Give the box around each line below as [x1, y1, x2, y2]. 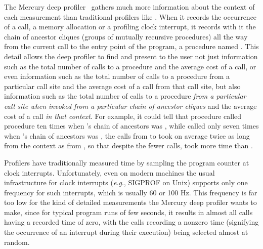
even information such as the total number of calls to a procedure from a [4, 71, 230, 81]
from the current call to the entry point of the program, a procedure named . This [4, 41, 259, 52]
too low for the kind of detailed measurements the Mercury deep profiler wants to [4, 197, 257, 207]
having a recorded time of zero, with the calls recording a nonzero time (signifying [4, 217, 259, 227]
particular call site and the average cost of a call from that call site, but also [4, 80, 241, 91]
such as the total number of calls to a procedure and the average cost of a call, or [4, 61, 256, 71]
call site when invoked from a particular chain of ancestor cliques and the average [4, 100, 257, 111]
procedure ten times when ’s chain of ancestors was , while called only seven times [4, 120, 259, 131]
